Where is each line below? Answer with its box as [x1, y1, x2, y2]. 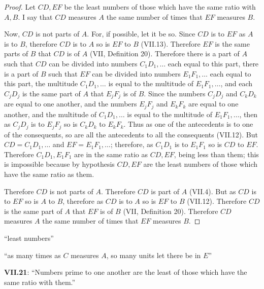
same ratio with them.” [4, 276, 76, 287]
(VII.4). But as [189, 186, 236, 196]
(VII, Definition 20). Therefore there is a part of [89, 48, 240, 59]
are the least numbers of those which [143, 159, 258, 169]
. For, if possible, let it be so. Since [87, 28, 195, 39]
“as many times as [4, 249, 61, 260]
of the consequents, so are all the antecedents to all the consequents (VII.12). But [4, 129, 258, 139]
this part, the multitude [4, 78, 78, 89]
